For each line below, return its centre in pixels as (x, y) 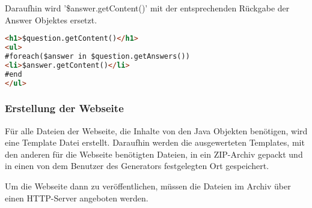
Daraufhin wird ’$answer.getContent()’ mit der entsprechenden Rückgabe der (147, 8)
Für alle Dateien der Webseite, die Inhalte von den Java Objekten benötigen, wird (156, 130)
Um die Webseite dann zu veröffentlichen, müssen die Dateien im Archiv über (148, 186)
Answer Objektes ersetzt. (51, 19)
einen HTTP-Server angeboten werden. (77, 198)
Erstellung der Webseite (64, 108)
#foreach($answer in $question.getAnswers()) (97, 56)
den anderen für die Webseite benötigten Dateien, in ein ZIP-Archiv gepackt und (154, 154)
